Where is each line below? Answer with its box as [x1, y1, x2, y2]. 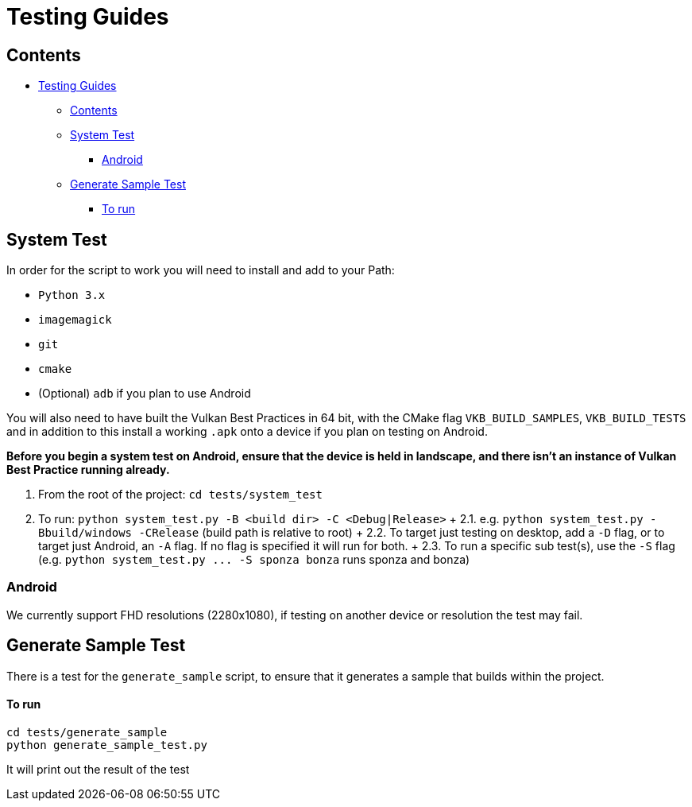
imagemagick [38, 313, 112, 327]
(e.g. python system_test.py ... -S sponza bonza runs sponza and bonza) [38, 553, 470, 567]
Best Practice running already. [6, 463, 170, 477]
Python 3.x [38, 289, 106, 302]
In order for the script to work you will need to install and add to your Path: [6, 263, 395, 277]
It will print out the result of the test [6, 762, 190, 776]
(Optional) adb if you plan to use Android [38, 386, 251, 401]
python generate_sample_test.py [6, 738, 207, 751]
